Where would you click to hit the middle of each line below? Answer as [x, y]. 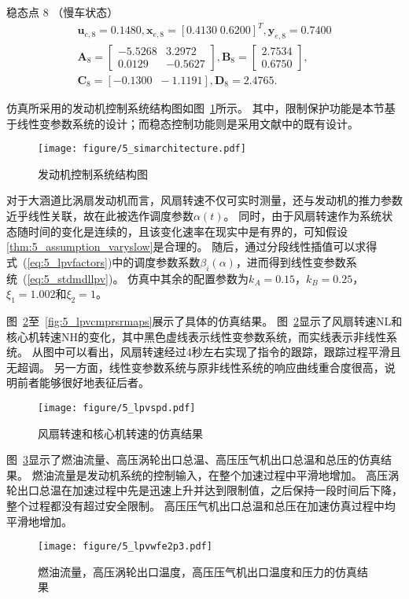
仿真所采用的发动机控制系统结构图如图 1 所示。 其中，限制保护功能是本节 [195, 107]
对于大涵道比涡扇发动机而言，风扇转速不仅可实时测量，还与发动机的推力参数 [204, 200]
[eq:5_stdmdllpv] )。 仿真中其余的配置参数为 [138, 278]
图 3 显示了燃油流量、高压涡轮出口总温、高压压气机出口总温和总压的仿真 [193, 459]
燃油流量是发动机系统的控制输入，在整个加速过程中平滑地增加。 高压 [210, 474]
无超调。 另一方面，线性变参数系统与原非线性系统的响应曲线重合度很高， [195, 367]
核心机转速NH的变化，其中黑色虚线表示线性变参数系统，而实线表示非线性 [196, 336]
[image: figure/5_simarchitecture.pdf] [142, 149]
